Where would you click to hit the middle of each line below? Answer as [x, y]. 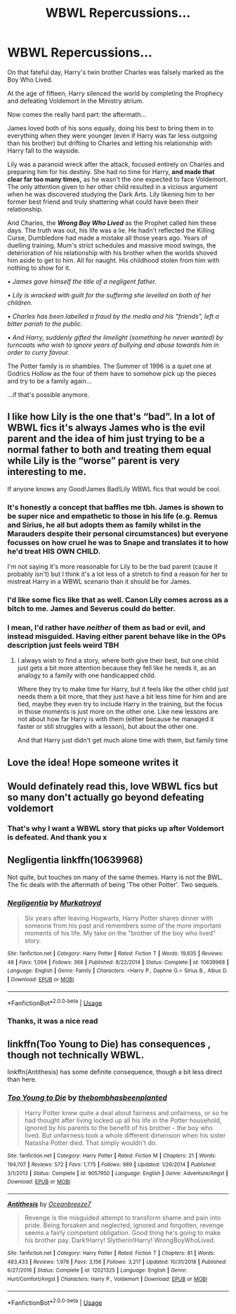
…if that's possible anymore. [48, 394]
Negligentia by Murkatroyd [54, 902]
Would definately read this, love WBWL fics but [113, 786]
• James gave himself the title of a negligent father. [82, 281]
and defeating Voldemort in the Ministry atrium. [76, 101]
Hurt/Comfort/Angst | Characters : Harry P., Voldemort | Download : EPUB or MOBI [107, 1279]
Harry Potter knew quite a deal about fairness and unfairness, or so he [126, 1113]
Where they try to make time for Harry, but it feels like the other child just [123, 689]
